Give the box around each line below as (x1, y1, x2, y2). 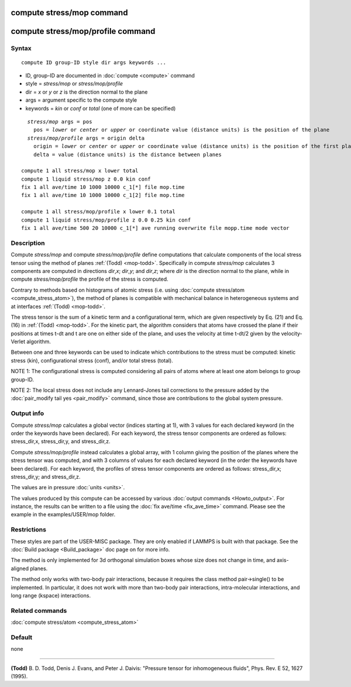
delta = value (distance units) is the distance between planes (33, 151, 222, 158)
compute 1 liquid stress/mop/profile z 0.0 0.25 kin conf (21, 216, 191, 223)
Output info (11, 409, 44, 417)
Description (11, 239, 45, 247)
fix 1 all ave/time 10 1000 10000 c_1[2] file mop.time (21, 192, 185, 199)
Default (11, 633, 33, 641)
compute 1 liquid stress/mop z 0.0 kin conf (21, 175, 152, 182)
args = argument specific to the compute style (25, 96, 137, 103)
